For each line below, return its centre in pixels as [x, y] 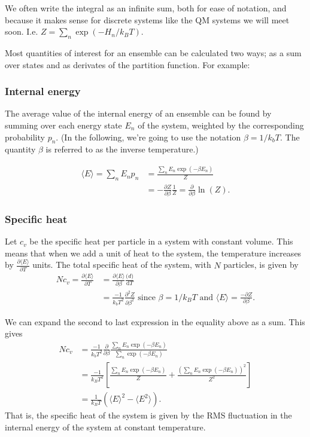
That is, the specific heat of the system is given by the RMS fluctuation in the [148, 415]
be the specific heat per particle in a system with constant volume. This [161, 241]
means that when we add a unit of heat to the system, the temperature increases [153, 253]
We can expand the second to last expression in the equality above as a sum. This [155, 321]
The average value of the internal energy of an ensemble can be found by [138, 113]
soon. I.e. [22, 31]
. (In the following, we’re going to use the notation [148, 137]
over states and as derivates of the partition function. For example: [127, 64]
